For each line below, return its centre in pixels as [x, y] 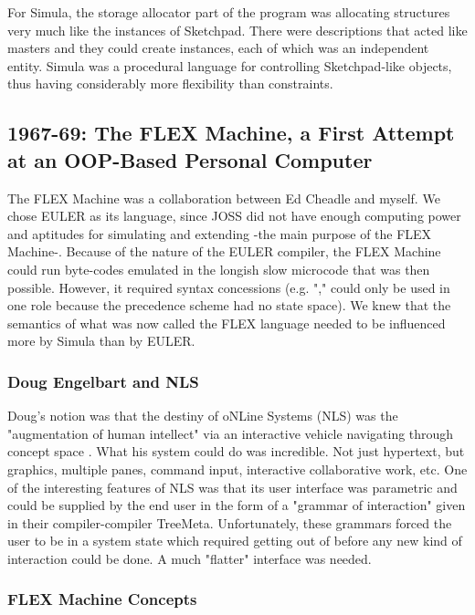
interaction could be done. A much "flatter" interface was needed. [190, 558]
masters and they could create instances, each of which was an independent [218, 48]
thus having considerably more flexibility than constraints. [170, 83]
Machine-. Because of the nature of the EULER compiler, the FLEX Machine [224, 251]
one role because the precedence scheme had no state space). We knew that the [229, 305]
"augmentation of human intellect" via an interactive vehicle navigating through [231, 433]
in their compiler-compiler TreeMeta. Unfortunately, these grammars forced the [230, 522]
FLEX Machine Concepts [102, 599]
